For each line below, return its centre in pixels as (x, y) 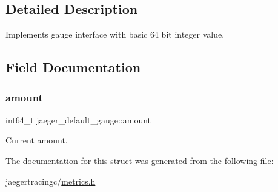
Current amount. (37, 140)
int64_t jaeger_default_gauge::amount (78, 119)
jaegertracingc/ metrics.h (51, 181)
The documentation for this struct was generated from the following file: (140, 160)
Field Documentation (73, 67)
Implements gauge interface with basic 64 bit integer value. (115, 34)
